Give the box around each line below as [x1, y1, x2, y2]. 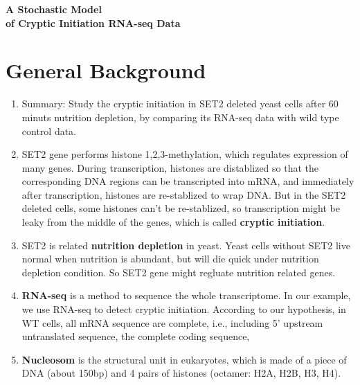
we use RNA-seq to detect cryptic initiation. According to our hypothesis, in [21, 302, 346, 316]
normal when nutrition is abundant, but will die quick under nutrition [21, 251, 319, 266]
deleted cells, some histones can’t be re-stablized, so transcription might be [21, 201, 340, 215]
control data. [21, 123, 77, 138]
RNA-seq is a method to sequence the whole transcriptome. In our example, [21, 288, 351, 303]
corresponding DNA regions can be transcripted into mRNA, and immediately [21, 174, 354, 188]
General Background [6, 56, 206, 84]
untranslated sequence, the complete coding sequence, [21, 329, 250, 343]
